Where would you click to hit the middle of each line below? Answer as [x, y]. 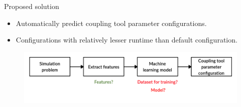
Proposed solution [32, 6]
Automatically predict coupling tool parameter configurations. [111, 23]
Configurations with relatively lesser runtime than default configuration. [127, 40]
